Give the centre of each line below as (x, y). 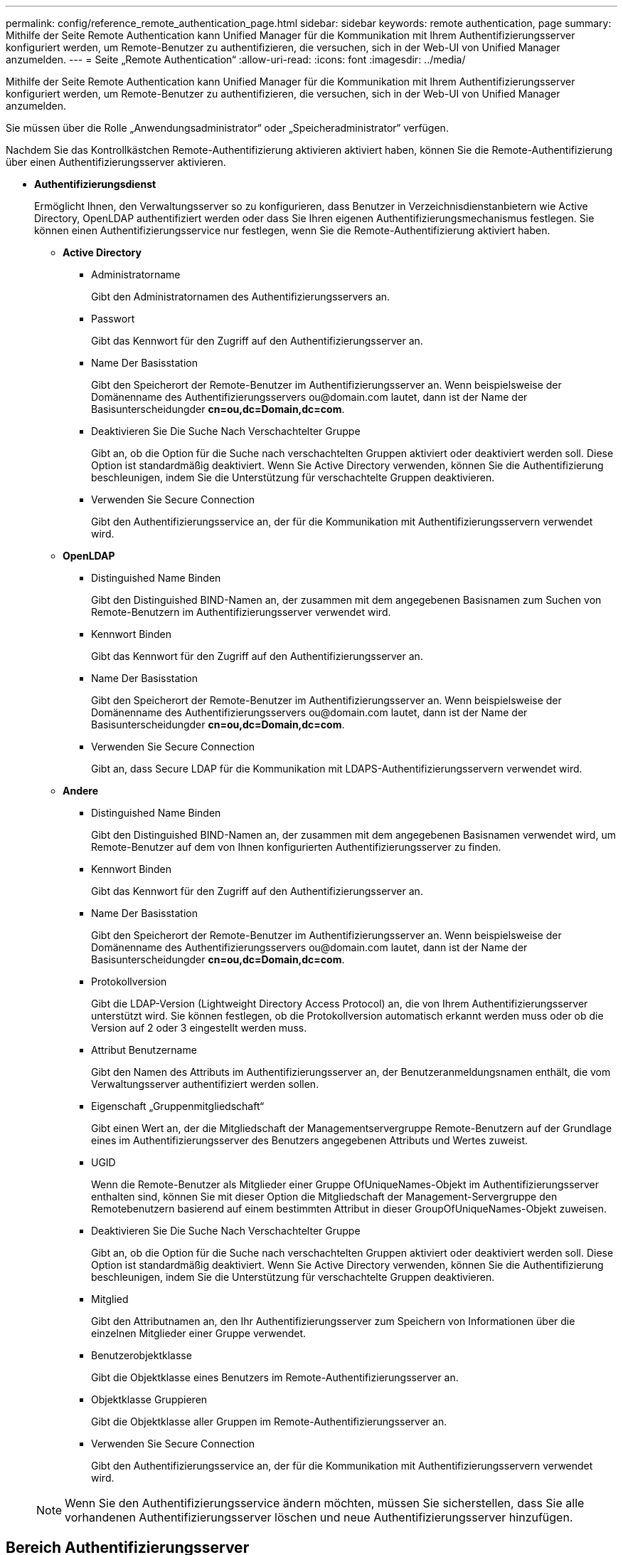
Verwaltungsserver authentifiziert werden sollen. (205, 1084)
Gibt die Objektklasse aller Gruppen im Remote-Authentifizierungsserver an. (269, 1422)
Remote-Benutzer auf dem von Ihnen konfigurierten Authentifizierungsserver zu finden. (296, 847)
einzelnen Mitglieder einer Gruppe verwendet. (199, 1333)
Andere (81, 791)
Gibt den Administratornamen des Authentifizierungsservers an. (241, 297)
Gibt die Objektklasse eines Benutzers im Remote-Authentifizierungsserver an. (275, 1377)
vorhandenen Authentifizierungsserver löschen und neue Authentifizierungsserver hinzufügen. (319, 1517)
